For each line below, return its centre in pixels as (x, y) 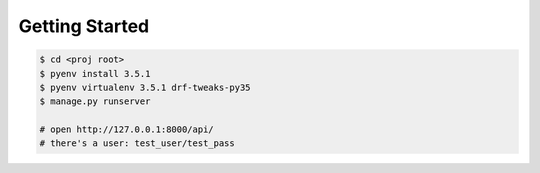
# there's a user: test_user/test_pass (137, 143)
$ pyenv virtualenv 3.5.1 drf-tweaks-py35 (145, 87)
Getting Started (84, 26)
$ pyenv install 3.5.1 (95, 73)
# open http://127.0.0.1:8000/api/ (126, 129)
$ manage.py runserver (95, 101)
